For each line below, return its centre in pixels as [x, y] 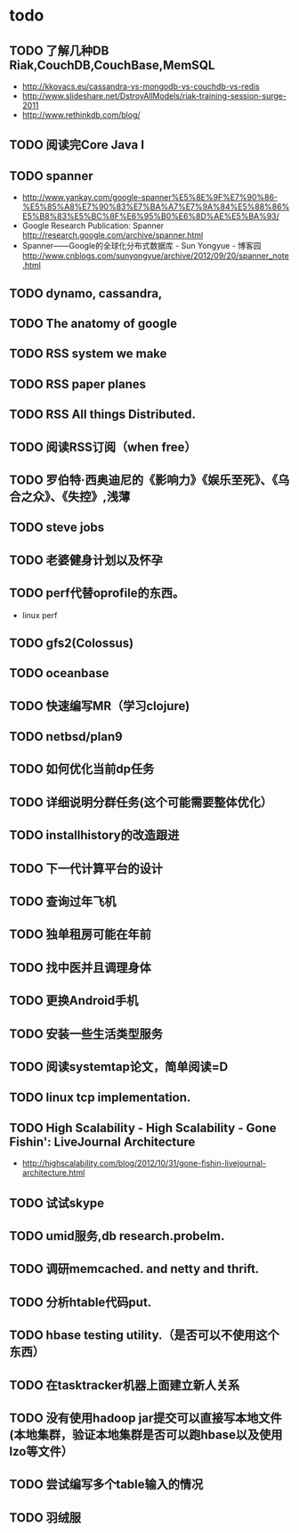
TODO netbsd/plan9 [66, 737]
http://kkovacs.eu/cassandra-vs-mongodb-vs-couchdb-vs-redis [141, 86]
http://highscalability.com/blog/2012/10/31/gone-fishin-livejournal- [144, 1163]
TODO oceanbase [59, 673]
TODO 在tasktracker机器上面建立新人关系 [125, 1385]
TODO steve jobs [57, 528]
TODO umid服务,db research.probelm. [117, 1236]
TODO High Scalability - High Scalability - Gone [143, 1128]
